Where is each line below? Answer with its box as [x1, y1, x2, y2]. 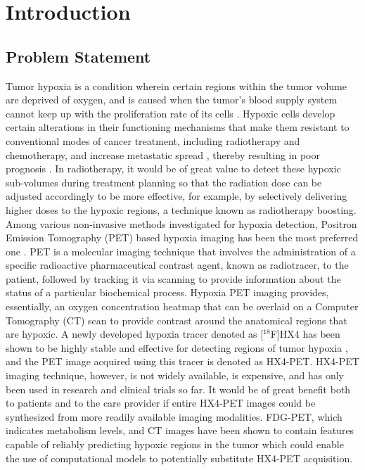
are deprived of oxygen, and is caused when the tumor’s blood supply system [6, 92, 338, 107]
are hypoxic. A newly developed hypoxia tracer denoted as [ [6, 326, 264, 341]
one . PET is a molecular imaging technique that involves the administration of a [6, 243, 356, 258]
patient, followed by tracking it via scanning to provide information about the [6, 271, 341, 286]
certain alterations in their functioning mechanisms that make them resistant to [6, 120, 350, 134]
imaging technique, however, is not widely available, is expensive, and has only [6, 368, 345, 383]
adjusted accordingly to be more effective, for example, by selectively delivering [6, 189, 347, 203]
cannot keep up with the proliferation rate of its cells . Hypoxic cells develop [6, 106, 335, 120]
